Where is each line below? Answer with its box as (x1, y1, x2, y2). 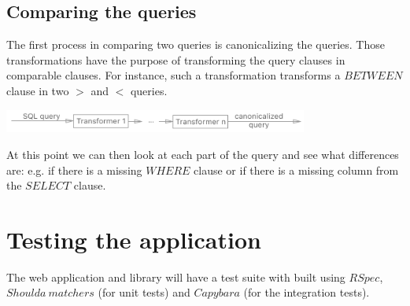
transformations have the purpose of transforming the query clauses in (6, 51, 345, 68)
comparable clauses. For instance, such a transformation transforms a (6, 67, 341, 83)
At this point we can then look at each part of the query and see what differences (6, 146, 399, 162)
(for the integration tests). (243, 284, 370, 300)
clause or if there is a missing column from (194, 161, 399, 178)
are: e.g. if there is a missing (6, 161, 142, 178)
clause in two (6, 82, 69, 98)
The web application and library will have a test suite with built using (6, 268, 345, 285)
